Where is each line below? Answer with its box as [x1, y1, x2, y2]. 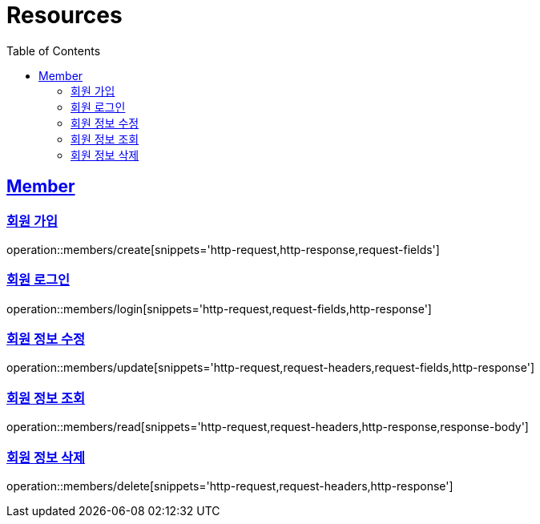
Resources [6, 2, 123, 29]
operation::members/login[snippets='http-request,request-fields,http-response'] [6, 301, 432, 316]
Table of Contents [6, 43, 101, 58]
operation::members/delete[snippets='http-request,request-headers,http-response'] [6, 478, 453, 493]
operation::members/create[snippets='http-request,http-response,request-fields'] [6, 242, 440, 256]
